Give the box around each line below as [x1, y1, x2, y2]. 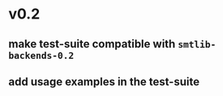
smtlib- [178, 38, 217, 50]
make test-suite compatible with [8, 37, 176, 51]
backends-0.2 [8, 49, 75, 61]
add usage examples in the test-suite [8, 74, 200, 89]
